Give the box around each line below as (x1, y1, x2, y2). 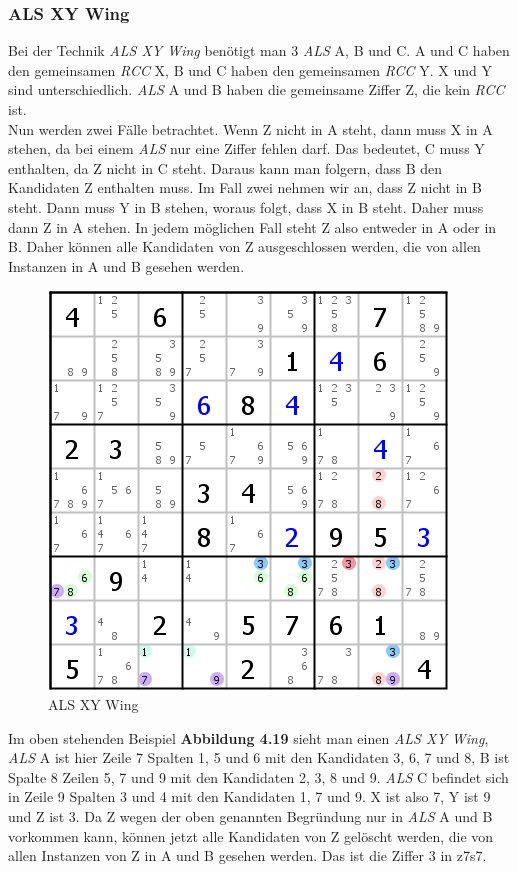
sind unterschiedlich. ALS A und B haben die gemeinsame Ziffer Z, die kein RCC (8, 79, 505, 100)
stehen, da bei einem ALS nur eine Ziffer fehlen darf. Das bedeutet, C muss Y (8, 138, 485, 159)
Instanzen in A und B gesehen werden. (8, 255, 245, 276)
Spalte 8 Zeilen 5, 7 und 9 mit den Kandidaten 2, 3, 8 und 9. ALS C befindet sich (8, 766, 509, 787)
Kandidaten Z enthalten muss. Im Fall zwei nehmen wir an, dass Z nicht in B (8, 177, 482, 198)
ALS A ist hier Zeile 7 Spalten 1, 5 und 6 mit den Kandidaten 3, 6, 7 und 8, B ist (8, 747, 510, 768)
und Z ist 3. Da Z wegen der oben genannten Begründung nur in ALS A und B (8, 805, 493, 826)
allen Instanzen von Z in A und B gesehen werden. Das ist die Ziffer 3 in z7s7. (8, 845, 487, 866)
